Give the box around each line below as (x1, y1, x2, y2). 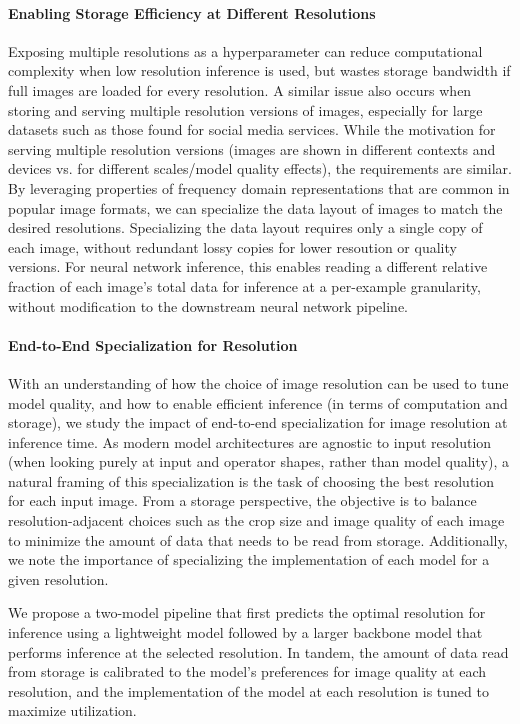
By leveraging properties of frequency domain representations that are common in (8, 177, 510, 198)
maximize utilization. (8, 700, 137, 721)
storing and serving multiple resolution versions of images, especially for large (8, 99, 483, 120)
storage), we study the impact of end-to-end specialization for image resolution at (8, 412, 508, 433)
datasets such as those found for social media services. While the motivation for (8, 119, 496, 140)
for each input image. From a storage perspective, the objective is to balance (8, 490, 477, 511)
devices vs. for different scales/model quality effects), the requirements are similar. (8, 158, 512, 179)
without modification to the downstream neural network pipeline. (8, 295, 409, 316)
